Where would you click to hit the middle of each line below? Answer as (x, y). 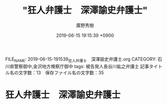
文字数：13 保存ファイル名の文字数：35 (61, 72)
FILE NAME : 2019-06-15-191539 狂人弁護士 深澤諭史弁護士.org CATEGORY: (81, 60)
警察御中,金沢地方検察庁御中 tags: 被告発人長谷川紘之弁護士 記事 (81, 66)
